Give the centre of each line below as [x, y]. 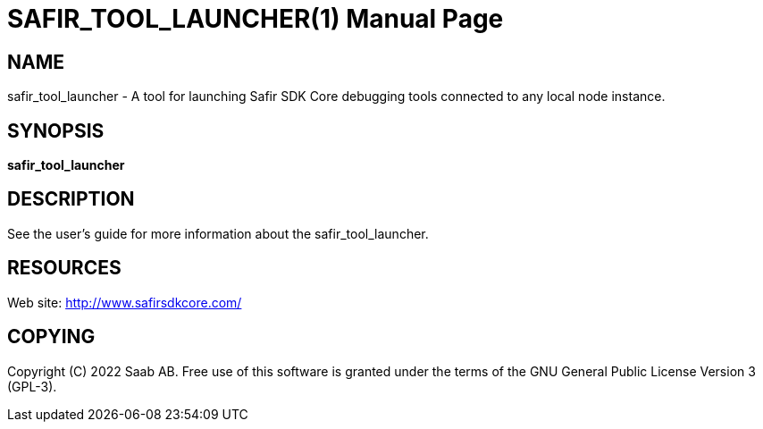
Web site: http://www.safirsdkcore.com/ [125, 302]
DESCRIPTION [71, 199]
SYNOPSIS [56, 130]
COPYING [51, 337]
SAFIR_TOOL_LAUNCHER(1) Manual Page [256, 19]
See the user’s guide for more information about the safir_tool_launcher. [218, 233]
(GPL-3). [32, 386]
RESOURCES [64, 268]
